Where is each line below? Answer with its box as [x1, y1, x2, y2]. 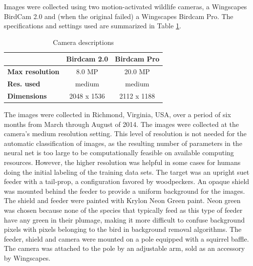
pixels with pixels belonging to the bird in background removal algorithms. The [4, 224, 242, 234]
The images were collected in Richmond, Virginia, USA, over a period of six [4, 109, 231, 119]
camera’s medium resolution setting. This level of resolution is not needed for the [4, 128, 247, 139]
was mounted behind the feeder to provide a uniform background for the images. [4, 185, 245, 196]
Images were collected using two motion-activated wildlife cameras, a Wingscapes [4, 1, 247, 11]
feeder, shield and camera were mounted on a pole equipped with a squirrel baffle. [4, 233, 249, 244]
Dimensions [7, 90, 47, 101]
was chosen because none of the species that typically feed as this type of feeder [4, 205, 243, 215]
